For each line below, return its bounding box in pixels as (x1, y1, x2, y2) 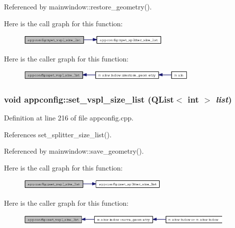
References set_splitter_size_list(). (4, 129, 112, 139)
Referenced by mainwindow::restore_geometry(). (4, 1, 152, 11)
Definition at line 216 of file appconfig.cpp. (4, 112, 134, 122)
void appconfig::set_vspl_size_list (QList (4, 93, 174, 105)
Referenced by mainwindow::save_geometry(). (4, 146, 144, 156)
